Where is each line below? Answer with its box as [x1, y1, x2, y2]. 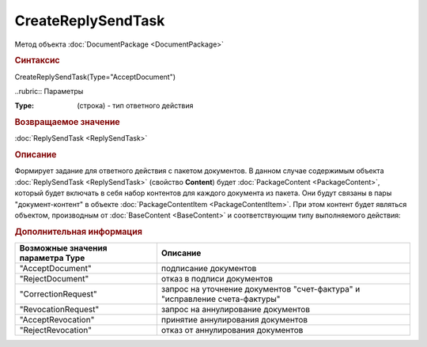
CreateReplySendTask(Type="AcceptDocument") [14, 72, 176, 81]
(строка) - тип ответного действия [77, 101, 194, 111]
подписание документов [161, 263, 257, 274]
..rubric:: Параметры [14, 86, 84, 96]
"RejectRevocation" [19, 325, 93, 336]
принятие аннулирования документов [161, 315, 308, 326]
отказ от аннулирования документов [161, 325, 304, 336]
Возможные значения [19, 243, 108, 254]
